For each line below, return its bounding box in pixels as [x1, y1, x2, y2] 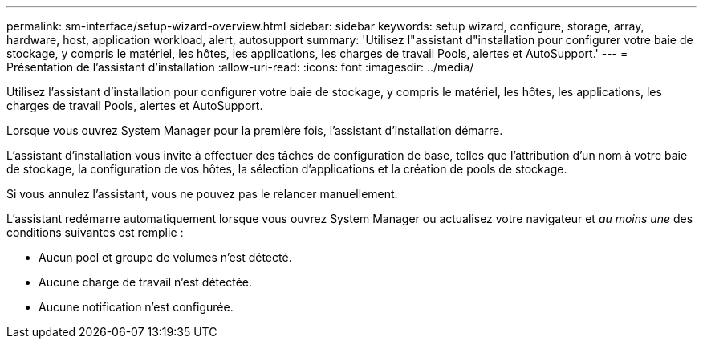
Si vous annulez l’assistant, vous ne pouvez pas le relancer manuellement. [6, 187, 398, 201]
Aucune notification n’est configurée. [39, 300, 234, 314]
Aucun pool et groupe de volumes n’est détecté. [39, 250, 292, 264]
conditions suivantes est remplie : [6, 225, 184, 239]
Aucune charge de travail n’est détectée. [39, 275, 252, 289]
